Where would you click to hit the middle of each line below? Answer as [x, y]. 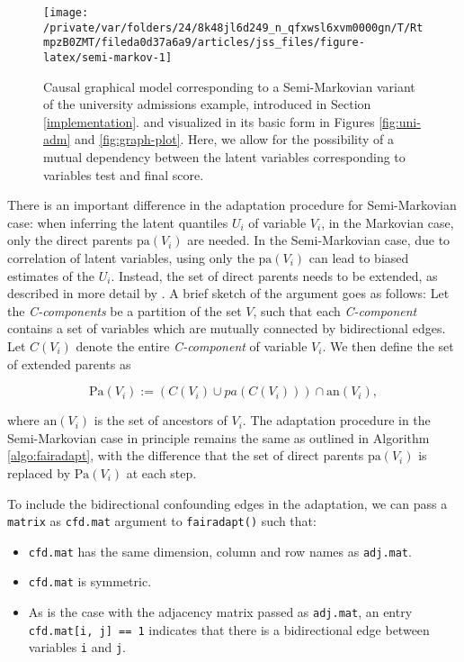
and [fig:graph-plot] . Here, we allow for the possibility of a [235, 139]
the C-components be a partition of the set [125, 310]
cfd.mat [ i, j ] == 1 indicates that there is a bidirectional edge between [229, 629]
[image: [66, 13]
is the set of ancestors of [161, 420]
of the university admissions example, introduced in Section [207, 104]
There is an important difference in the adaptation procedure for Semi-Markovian [232, 205]
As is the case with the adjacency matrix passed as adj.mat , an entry [220, 612]
